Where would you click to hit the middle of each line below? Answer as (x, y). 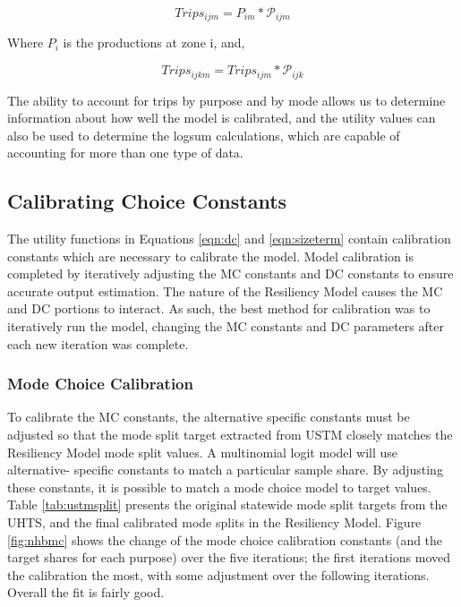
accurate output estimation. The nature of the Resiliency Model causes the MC (225, 291)
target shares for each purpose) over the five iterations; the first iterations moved (229, 557)
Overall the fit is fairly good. (86, 592)
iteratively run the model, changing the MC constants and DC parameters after (226, 326)
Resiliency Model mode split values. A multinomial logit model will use (203, 452)
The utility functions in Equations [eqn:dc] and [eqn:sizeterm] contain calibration (229, 239)
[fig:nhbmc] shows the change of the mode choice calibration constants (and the (225, 539)
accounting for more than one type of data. (125, 153)
